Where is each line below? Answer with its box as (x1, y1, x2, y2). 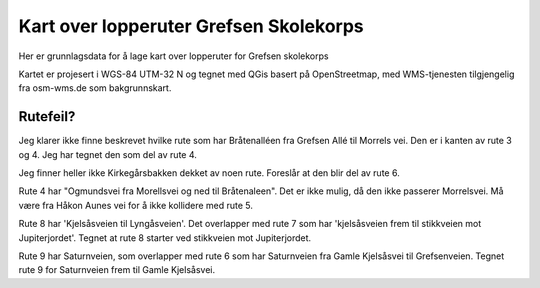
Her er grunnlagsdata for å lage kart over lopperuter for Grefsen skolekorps (18, 50, 329, 62)
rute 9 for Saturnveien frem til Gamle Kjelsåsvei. (18, 264, 215, 276)
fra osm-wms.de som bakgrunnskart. (18, 82, 172, 94)
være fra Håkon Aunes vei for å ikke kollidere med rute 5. (18, 199, 254, 211)
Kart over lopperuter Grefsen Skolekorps (18, 15, 364, 37)
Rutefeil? (18, 108, 76, 125)
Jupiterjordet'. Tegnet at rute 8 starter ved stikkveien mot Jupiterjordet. (18, 231, 312, 244)
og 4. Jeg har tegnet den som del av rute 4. (18, 148, 197, 160)
